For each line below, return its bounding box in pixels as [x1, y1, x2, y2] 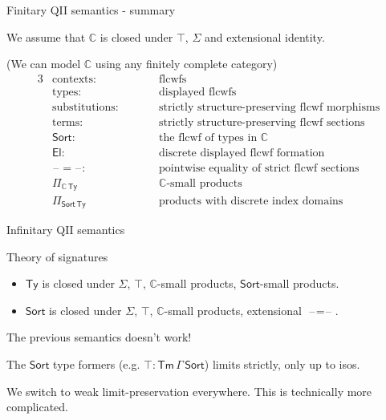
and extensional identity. [204, 28, 325, 45]
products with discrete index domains [159, 195, 343, 207]
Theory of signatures [6, 248, 108, 265]
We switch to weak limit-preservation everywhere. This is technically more [6, 382, 372, 399]
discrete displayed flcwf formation [159, 147, 325, 159]
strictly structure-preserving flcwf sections [159, 116, 365, 128]
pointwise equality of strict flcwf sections [159, 162, 360, 174]
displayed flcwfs [159, 86, 237, 98]
